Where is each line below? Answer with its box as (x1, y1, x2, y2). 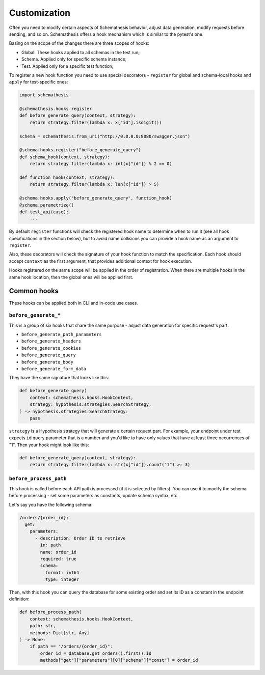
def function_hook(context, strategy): (19, 174, 115, 180)
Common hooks (9, 287, 59, 295)
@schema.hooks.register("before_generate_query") (19, 147, 141, 153)
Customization (9, 7, 71, 18)
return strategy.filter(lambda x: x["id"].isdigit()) (29, 119, 162, 125)
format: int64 (45, 570, 79, 575)
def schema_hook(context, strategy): (19, 154, 110, 160)
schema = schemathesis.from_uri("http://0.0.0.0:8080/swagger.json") (19, 133, 190, 139)
